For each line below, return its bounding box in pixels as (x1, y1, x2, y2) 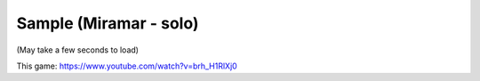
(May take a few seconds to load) (16, 45, 140, 55)
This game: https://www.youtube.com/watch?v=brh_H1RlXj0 (16, 61, 237, 71)
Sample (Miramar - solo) (16, 13, 199, 33)
